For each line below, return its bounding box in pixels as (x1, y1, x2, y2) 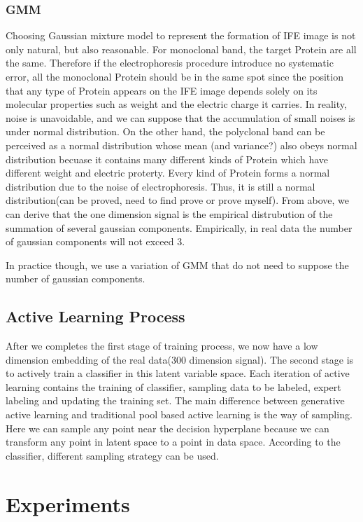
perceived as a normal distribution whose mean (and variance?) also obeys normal (6, 137, 357, 152)
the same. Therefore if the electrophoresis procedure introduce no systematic (6, 55, 334, 70)
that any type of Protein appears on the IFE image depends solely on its (6, 83, 318, 97)
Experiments (6, 489, 130, 518)
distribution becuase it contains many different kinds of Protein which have (6, 151, 329, 166)
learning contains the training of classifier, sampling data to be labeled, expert (6, 379, 341, 394)
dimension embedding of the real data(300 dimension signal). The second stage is (6, 352, 354, 366)
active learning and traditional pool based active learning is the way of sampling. (6, 407, 353, 422)
